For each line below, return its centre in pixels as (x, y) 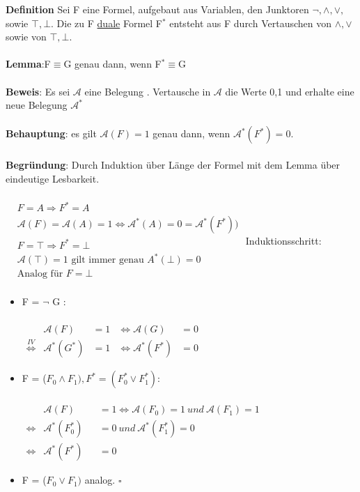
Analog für (40, 274)
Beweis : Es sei (38, 91)
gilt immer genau (108, 260)
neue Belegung (37, 105)
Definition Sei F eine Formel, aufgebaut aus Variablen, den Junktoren (157, 9)
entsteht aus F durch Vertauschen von (250, 23)
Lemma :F (28, 64)
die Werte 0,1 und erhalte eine (290, 91)
